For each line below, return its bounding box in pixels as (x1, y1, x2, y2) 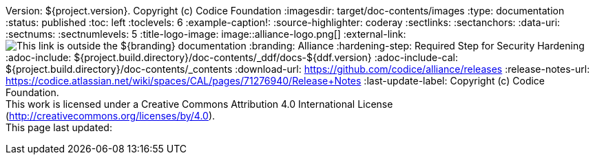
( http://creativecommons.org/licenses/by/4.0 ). (6, 110, 216, 122)
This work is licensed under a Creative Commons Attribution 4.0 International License (6, 98, 393, 110)
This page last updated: (6, 122, 112, 133)
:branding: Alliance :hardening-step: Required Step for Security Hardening (249, 40, 585, 52)
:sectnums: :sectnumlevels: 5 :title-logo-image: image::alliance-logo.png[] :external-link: (6, 28, 406, 40)
